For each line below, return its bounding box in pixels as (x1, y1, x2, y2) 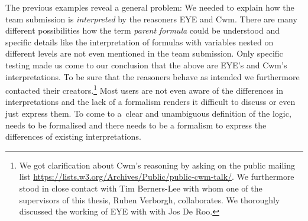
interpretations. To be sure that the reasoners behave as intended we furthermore (5, 70, 300, 83)
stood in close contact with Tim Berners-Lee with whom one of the (19, 182, 262, 194)
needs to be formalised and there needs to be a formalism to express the (5, 118, 267, 131)
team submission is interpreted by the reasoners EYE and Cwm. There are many (5, 12, 297, 25)
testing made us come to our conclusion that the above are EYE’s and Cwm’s (5, 58, 287, 71)
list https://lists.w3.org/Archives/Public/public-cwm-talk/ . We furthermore (19, 170, 294, 183)
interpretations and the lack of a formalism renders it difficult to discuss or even (5, 95, 296, 108)
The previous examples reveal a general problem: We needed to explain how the (5, 1, 294, 13)
